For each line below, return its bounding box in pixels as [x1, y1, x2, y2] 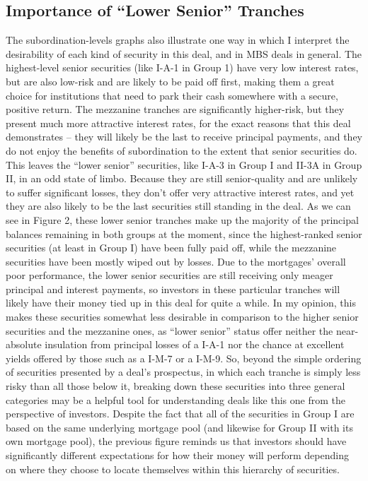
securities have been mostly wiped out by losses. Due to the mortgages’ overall [6, 254, 346, 268]
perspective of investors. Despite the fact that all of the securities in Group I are [6, 406, 355, 421]
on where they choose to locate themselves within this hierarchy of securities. [6, 461, 340, 476]
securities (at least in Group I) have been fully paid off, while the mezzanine [6, 240, 337, 255]
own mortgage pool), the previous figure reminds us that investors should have [6, 434, 347, 449]
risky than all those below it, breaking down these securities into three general [6, 379, 345, 393]
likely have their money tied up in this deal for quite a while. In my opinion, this [6, 295, 356, 310]
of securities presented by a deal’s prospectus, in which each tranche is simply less [6, 364, 361, 379]
